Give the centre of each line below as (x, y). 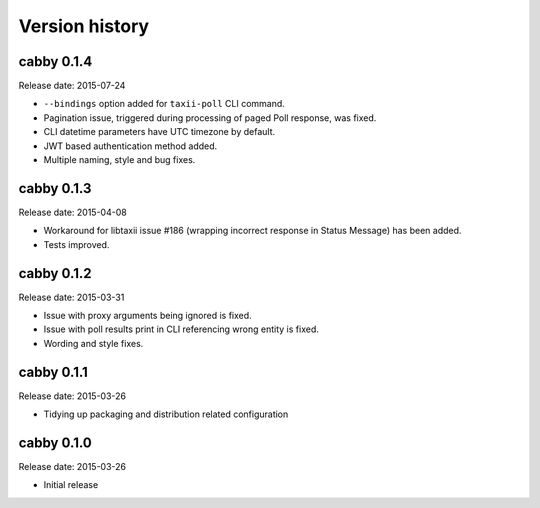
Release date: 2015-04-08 (72, 212)
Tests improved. (76, 244)
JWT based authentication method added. (130, 146)
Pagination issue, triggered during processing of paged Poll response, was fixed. (210, 117)
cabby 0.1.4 (55, 61)
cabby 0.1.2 (55, 273)
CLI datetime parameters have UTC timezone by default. (159, 132)
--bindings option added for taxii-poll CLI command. (164, 104)
